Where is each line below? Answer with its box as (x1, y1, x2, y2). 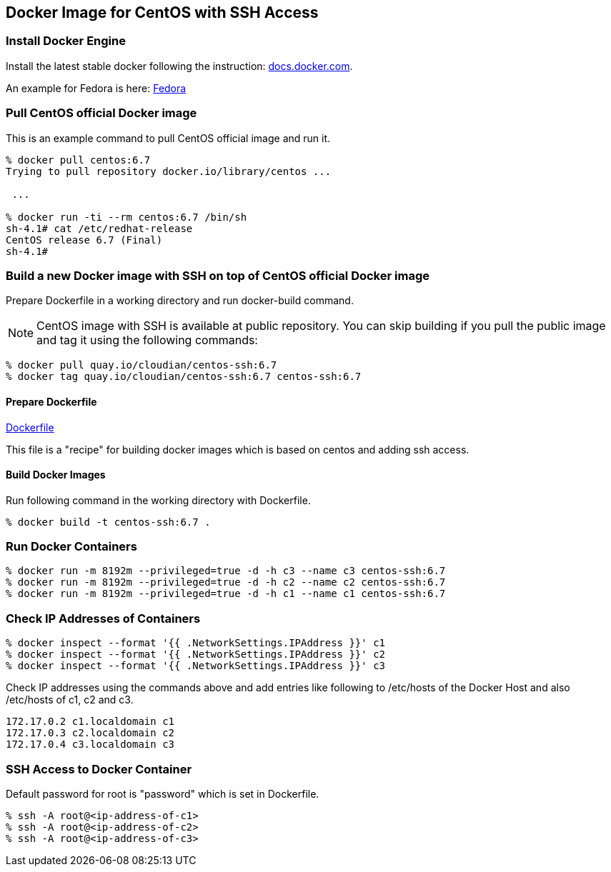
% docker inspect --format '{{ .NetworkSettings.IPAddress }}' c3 (6, 660, 386, 672)
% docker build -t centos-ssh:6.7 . (6, 516, 211, 528)
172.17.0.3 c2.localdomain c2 (6, 727, 175, 739)
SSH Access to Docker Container (6, 761, 192, 776)
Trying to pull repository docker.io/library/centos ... (6, 165, 332, 177)
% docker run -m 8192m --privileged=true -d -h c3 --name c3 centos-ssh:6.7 (6, 565, 446, 577)
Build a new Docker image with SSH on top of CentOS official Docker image (6, 268, 429, 283)
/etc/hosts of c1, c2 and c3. (6, 693, 134, 706)
